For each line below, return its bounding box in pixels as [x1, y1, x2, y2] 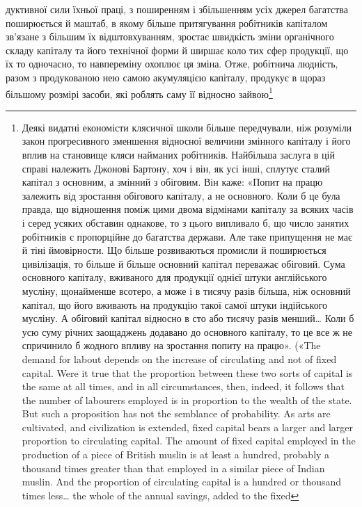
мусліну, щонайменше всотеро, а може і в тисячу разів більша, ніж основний [22, 283, 351, 298]
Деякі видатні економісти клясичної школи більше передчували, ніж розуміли [22, 120, 352, 134]
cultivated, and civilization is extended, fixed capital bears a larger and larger [22, 419, 354, 434]
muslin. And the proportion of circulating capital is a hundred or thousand [22, 474, 342, 489]
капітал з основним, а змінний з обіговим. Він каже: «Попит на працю [22, 175, 323, 189]
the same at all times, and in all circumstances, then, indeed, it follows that [22, 379, 345, 394]
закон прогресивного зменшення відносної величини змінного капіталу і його [22, 134, 351, 148]
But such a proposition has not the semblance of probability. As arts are [22, 406, 331, 421]
